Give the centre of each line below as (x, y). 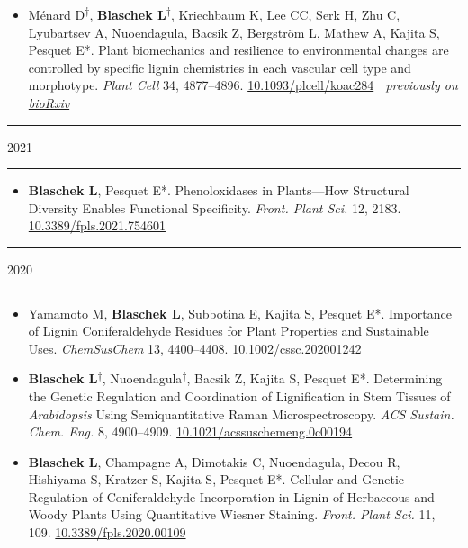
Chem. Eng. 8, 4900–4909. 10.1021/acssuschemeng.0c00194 (190, 431)
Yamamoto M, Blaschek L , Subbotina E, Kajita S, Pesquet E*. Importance (240, 313)
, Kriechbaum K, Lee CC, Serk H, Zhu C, (285, 14)
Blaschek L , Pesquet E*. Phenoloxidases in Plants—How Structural (219, 190)
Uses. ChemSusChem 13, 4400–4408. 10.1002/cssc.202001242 (195, 348)
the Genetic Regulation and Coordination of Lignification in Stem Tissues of (239, 395)
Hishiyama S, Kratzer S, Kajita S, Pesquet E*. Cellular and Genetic (216, 479)
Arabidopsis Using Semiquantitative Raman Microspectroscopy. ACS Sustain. (241, 413)
